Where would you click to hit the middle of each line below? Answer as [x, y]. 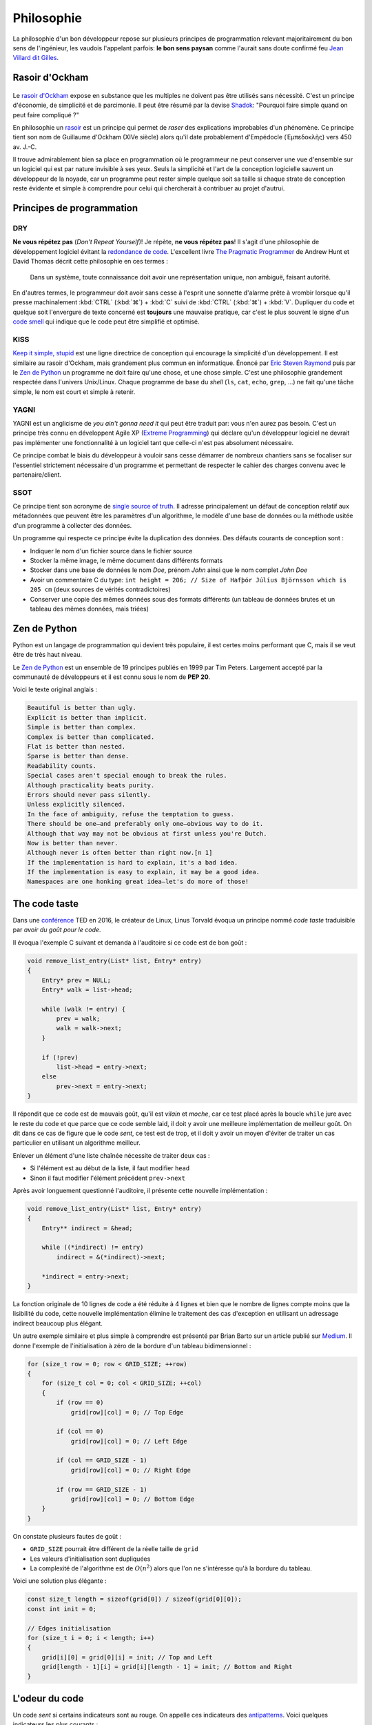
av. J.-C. [25, 147]
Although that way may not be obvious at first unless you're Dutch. [147, 834]
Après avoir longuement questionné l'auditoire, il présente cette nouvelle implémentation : [140, 1190]
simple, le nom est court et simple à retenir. [74, 392]
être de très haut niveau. [48, 655]
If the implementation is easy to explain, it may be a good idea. [144, 872]
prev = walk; [78, 1019]
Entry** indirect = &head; [87, 1228]
